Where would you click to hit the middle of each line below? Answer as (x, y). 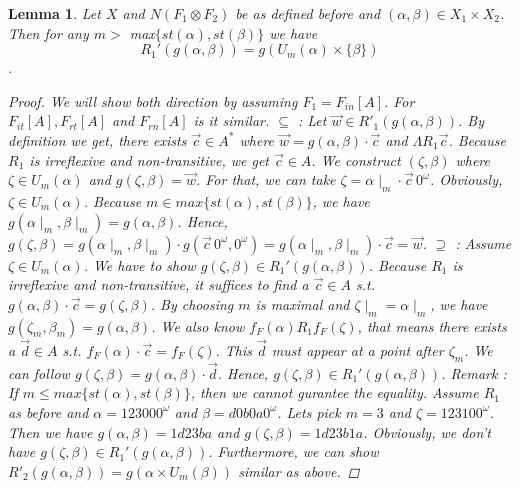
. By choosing (192, 303)
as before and (48, 411)
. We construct (356, 159)
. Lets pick (309, 411)
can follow (39, 372)
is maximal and (302, 303)
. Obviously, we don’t (427, 431)
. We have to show (139, 264)
